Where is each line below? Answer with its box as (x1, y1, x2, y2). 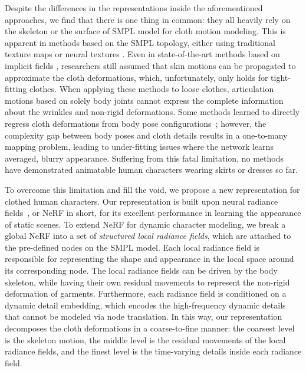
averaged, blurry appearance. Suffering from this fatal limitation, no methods (5, 152, 284, 164)
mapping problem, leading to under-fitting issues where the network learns (5, 140, 274, 153)
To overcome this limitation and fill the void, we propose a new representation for (5, 183, 300, 195)
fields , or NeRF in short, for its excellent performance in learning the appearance (5, 206, 301, 219)
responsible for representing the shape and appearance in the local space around (5, 252, 294, 265)
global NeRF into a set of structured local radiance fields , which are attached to (5, 229, 291, 242)
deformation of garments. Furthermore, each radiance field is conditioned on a (5, 287, 287, 300)
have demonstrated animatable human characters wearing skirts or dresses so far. (5, 163, 298, 176)
